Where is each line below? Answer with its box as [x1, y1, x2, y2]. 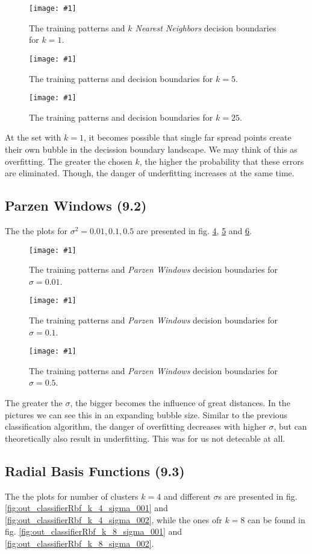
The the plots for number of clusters [5, 489, 139, 502]
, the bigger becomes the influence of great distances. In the [70, 396, 290, 409]
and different [163, 489, 211, 502]
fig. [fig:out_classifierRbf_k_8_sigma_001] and [5, 525, 183, 538]
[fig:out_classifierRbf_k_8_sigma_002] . [5, 537, 154, 549]
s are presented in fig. [218, 489, 298, 502]
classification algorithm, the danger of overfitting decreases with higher [5, 420, 266, 433]
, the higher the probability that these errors [139, 154, 304, 167]
